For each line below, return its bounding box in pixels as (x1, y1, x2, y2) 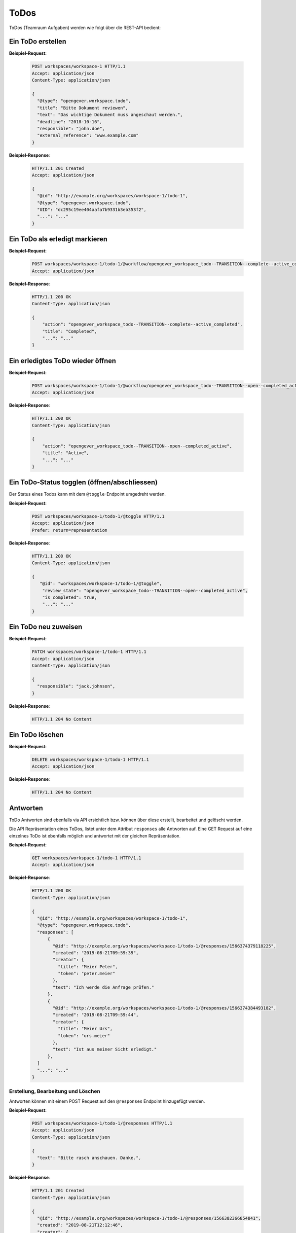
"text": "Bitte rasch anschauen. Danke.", (37, 1155, 142, 1160)
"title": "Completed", (42, 328, 97, 334)
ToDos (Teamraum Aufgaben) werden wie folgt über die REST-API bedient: (9, 25, 161, 31)
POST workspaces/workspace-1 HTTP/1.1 (32, 64, 126, 69)
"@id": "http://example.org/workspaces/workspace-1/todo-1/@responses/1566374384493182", (52, 1005, 276, 1011)
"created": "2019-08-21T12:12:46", (37, 1222, 123, 1228)
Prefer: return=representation (32, 527, 108, 533)
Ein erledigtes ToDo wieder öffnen (9, 357, 116, 365)
